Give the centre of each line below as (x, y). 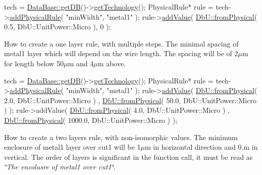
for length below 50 (34, 63)
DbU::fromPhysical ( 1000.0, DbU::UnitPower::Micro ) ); (91, 120)
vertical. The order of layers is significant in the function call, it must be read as (128, 157)
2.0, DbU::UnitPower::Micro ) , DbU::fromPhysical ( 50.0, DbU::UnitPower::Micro (130, 100)
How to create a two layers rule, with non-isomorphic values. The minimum (121, 137)
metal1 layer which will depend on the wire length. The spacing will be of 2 (121, 53)
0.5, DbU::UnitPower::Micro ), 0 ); (57, 27)
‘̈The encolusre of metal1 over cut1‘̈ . (60, 167)
